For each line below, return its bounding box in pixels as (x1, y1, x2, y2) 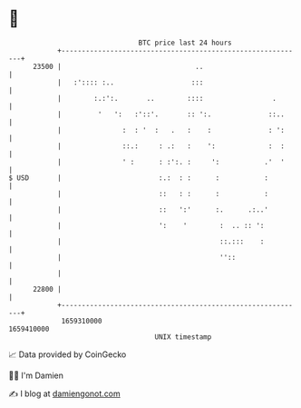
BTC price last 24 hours (138, 38, 232, 47)
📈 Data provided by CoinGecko (8, 349, 127, 360)
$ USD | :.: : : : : (8, 173, 269, 183)
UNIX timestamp (154, 332, 212, 342)
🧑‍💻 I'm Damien (8, 370, 64, 381)
